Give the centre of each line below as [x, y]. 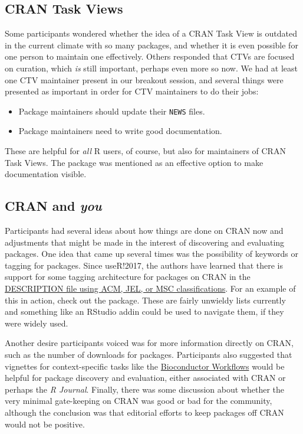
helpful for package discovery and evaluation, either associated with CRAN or [145, 378]
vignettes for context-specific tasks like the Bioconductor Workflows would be [145, 366]
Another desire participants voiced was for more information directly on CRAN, [149, 343]
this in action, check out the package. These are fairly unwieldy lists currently [145, 300]
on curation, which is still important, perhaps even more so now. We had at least [151, 68]
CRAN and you [53, 206]
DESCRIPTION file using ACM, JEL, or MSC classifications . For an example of [150, 288]
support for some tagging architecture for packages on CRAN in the [128, 277]
